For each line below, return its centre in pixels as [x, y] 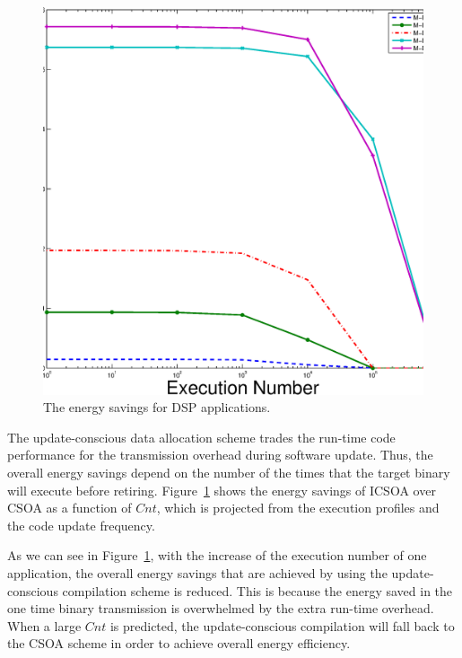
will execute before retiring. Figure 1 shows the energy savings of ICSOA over [222, 490]
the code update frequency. [81, 525]
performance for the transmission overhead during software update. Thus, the [220, 455]
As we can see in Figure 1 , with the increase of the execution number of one [217, 555]
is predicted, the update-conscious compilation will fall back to [282, 625]
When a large [44, 625]
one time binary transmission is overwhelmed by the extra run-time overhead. [221, 608]
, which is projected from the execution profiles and [298, 508]
